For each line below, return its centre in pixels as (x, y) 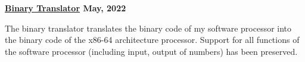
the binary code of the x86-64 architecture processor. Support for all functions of (152, 40)
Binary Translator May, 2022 (66, 8)
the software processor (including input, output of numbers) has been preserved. (151, 51)
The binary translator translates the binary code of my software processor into (148, 28)
